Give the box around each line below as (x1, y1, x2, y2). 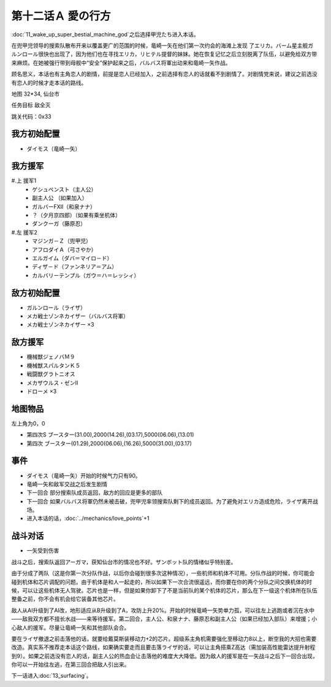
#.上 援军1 (11, 177, 37, 184)
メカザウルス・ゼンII (26, 379, 78, 386)
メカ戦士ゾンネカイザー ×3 (26, 321, 94, 328)
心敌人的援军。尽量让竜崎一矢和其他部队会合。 (11, 624, 130, 631)
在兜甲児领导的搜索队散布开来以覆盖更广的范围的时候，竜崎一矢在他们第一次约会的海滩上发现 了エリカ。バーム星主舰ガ (11, 42, 314, 49)
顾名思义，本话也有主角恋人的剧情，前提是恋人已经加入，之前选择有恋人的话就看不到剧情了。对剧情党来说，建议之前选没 (11, 71, 318, 78)
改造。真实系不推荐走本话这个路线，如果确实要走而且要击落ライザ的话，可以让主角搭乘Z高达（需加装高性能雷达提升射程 (11, 643, 316, 651)
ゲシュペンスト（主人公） (32, 185, 97, 193)
